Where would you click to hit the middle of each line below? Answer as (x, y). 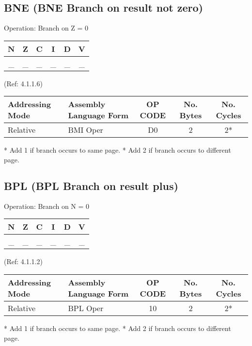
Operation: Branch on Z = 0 (46, 28)
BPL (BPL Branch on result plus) (91, 185)
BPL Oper (86, 308)
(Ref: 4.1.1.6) (23, 83)
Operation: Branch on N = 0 (47, 206)
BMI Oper (86, 130)
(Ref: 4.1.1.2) (23, 261)
